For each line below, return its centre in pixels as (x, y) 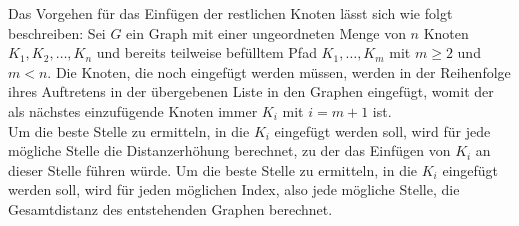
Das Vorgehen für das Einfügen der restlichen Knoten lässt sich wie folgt (230, 13)
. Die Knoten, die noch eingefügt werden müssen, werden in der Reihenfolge (279, 71)
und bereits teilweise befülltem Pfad (206, 52)
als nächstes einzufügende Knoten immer (133, 110)
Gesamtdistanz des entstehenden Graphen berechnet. (170, 208)
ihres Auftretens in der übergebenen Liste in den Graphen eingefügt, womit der (251, 91)
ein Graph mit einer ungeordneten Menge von (266, 32)
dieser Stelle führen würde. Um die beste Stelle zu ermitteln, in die (213, 169)
